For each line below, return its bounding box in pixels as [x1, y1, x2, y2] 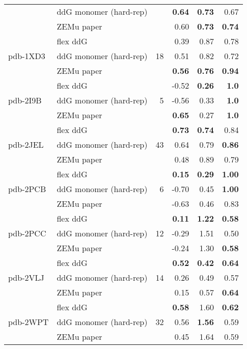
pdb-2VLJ [8, 272, 44, 283]
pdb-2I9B [8, 94, 42, 106]
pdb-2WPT [8, 316, 49, 328]
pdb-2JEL [8, 139, 44, 150]
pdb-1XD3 [8, 50, 45, 62]
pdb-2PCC [8, 227, 46, 239]
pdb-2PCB [8, 183, 46, 195]
